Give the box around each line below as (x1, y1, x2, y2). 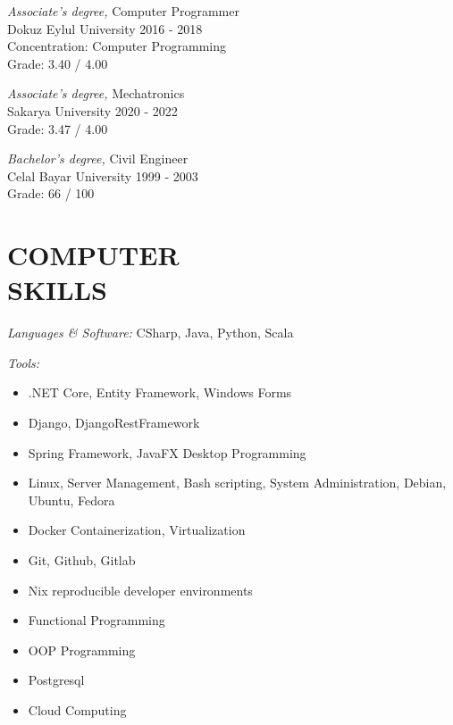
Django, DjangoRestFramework (28, 413, 200, 432)
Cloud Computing (28, 700, 127, 719)
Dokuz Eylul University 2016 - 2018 (7, 19, 203, 37)
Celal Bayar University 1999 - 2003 (7, 166, 198, 185)
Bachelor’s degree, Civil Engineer (7, 149, 189, 168)
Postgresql (28, 671, 85, 689)
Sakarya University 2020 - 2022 (7, 101, 178, 120)
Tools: (7, 353, 40, 371)
